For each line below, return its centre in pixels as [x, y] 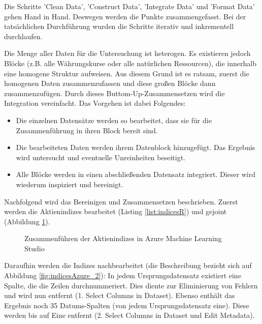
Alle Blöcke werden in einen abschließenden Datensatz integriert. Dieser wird [136, 174]
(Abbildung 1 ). [27, 221]
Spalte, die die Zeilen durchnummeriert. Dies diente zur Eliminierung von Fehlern [131, 285]
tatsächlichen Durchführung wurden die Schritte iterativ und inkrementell [119, 26]
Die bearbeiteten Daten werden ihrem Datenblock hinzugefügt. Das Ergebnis [136, 147]
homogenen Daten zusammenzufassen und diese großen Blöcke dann [110, 83]
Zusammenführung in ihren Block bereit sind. [87, 130]
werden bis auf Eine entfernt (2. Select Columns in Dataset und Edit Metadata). [129, 315]
